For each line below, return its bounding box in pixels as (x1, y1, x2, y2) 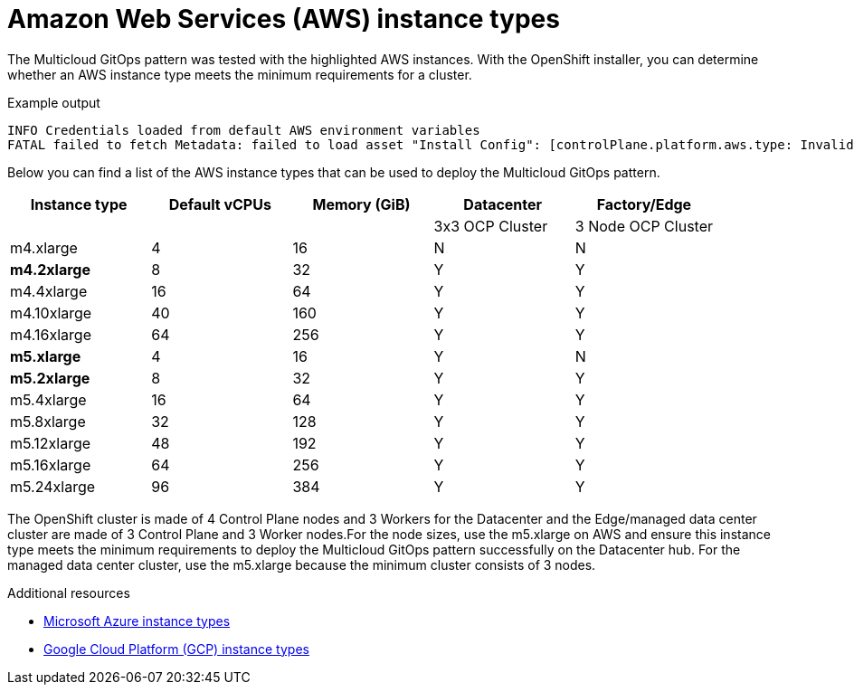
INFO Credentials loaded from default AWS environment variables (7, 122, 480, 137)
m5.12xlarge (10, 433, 91, 452)
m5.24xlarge (10, 477, 96, 496)
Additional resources (7, 584, 130, 601)
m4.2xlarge (10, 260, 90, 279)
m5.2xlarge (10, 368, 90, 387)
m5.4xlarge (10, 390, 87, 409)
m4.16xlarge (10, 325, 91, 344)
